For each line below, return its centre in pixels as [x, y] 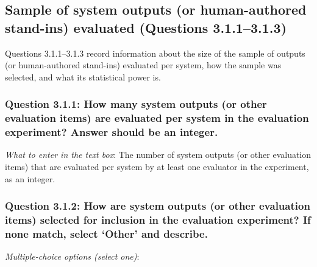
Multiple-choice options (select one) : [72, 256]
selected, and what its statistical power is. [83, 77]
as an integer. [30, 178]
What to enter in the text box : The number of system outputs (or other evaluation [158, 155]
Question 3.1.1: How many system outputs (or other [136, 104]
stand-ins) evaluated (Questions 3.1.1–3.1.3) [146, 27]
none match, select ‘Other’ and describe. [106, 233]
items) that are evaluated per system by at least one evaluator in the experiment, [157, 167]
